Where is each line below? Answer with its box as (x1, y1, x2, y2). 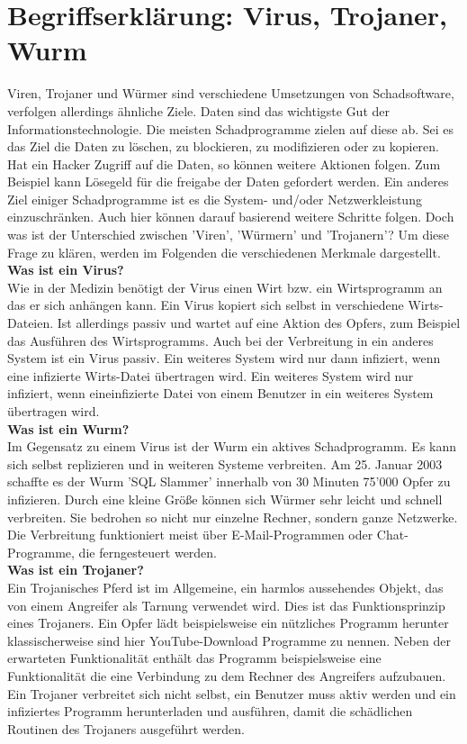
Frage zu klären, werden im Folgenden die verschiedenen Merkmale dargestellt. (7, 242, 441, 261)
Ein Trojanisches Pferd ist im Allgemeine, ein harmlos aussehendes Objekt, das (7, 577, 444, 596)
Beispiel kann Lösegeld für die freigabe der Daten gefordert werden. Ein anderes (7, 172, 449, 191)
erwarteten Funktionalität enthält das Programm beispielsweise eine (7, 649, 382, 667)
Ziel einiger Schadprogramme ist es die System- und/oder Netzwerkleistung (7, 189, 422, 208)
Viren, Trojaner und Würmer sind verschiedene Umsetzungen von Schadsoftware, (7, 84, 454, 103)
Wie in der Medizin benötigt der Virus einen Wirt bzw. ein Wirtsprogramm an (7, 277, 443, 296)
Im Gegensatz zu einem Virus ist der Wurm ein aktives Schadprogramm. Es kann (7, 437, 457, 456)
